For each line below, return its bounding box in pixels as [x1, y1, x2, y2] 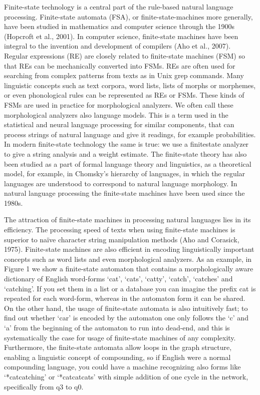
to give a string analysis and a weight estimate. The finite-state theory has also [4, 148, 247, 159]
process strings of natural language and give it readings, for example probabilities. [4, 129, 256, 139]
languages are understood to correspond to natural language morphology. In [4, 178, 237, 188]
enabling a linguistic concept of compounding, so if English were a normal [4, 351, 231, 362]
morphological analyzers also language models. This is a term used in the [4, 109, 228, 120]
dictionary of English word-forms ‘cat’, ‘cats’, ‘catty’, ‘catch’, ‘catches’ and [4, 273, 233, 284]
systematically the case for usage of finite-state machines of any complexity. [4, 332, 236, 342]
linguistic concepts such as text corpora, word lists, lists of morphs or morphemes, [4, 80, 256, 90]
